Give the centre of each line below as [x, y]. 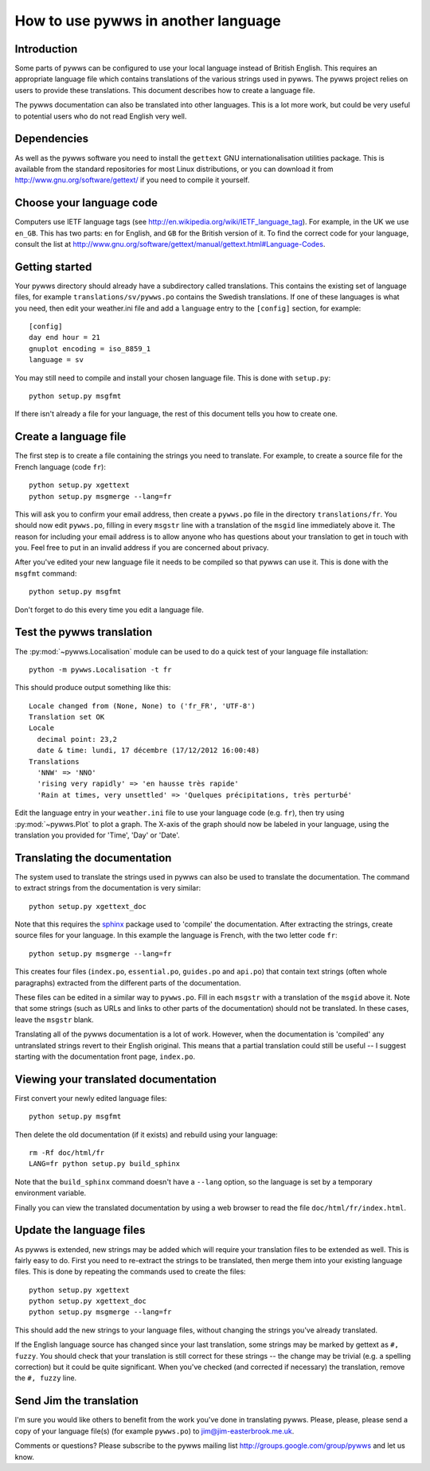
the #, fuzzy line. [46, 1378]
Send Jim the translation [77, 1401]
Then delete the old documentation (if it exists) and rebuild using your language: [146, 1134]
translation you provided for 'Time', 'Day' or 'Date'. [98, 835]
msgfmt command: [46, 573]
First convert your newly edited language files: [91, 1098]
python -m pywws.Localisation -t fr [100, 669]
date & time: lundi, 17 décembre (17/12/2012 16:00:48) [149, 751]
